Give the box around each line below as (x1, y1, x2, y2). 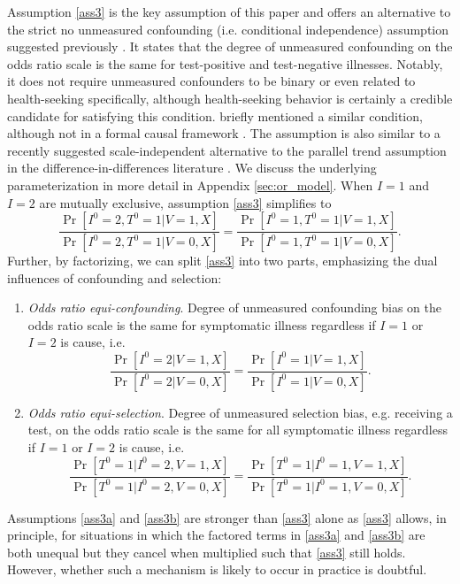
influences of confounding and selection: (7, 268, 222, 287)
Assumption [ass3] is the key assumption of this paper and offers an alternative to (7, 3, 451, 20)
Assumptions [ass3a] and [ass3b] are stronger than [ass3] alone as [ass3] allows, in (7, 508, 447, 526)
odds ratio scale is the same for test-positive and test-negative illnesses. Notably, (7, 54, 443, 73)
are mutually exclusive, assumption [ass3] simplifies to (39, 193, 332, 211)
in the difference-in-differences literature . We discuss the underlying (7, 158, 377, 177)
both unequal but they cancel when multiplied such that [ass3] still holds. (7, 542, 406, 561)
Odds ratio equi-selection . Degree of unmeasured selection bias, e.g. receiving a (27, 403, 453, 421)
